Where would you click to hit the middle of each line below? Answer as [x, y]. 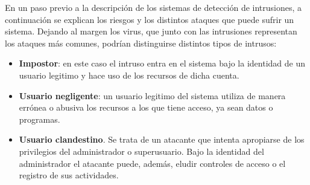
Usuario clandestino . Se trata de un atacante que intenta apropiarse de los [162, 139]
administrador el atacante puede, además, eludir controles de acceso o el [152, 163]
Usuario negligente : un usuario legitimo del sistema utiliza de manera [152, 95]
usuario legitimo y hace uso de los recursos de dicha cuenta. [129, 75]
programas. [40, 119]
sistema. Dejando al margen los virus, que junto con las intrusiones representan [151, 31]
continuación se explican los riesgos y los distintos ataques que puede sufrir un [150, 19]
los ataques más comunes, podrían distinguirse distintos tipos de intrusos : [141, 43]
